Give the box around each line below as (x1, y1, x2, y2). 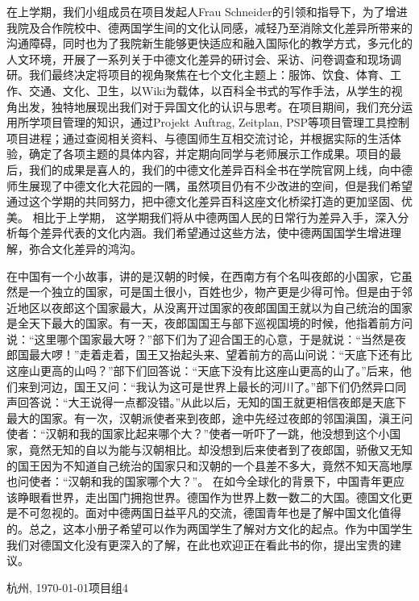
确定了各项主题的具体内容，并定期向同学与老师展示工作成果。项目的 (28, 145, 390, 162)
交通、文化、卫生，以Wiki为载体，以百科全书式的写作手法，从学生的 (28, 81, 392, 98)
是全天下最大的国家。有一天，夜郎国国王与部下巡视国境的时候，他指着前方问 (6, 315, 413, 332)
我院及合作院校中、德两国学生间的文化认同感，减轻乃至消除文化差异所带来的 (6, 19, 413, 35)
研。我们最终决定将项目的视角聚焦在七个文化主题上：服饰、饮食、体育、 (6, 66, 390, 83)
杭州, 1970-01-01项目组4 (6, 578, 128, 595)
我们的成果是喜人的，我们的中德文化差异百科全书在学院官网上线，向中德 (28, 161, 413, 177)
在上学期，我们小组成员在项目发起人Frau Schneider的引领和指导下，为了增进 (6, 3, 408, 19)
